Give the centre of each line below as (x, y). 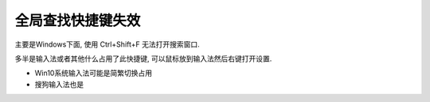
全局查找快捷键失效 (78, 21)
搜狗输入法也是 (59, 84)
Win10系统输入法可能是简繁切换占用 (94, 73)
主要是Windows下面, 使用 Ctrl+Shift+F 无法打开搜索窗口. (107, 44)
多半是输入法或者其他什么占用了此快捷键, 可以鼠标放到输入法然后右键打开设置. (143, 59)
